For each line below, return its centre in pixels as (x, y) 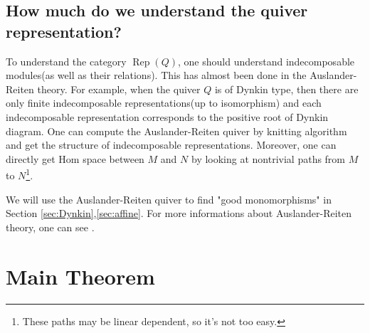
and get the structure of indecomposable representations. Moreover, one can (171, 145)
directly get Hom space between (75, 158)
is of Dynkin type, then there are (286, 89)
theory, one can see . (50, 227)
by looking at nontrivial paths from (268, 158)
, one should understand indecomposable (266, 61)
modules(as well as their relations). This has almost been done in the (156, 75)
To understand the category (66, 61)
